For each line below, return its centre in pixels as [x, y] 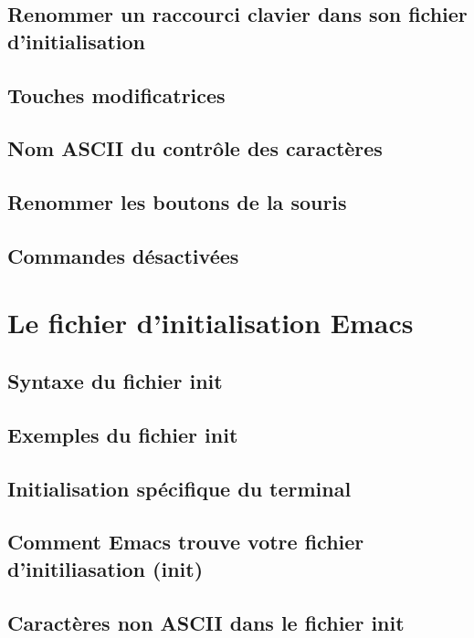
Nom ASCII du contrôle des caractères [195, 148]
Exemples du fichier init [123, 434]
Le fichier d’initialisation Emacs [211, 323]
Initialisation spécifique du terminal [179, 488]
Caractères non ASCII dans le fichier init [206, 622]
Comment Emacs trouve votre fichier [186, 542]
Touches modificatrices [116, 94]
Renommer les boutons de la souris [177, 202]
